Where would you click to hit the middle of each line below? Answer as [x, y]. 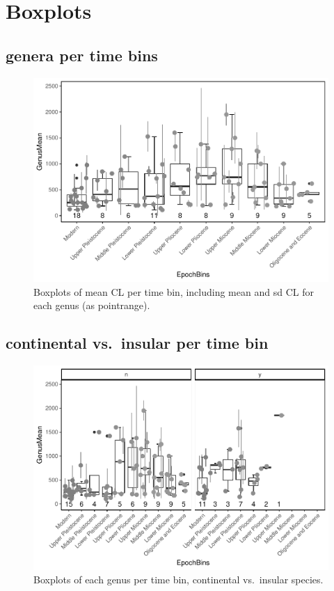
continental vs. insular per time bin [137, 343]
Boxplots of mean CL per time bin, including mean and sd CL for [174, 291]
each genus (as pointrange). [92, 305]
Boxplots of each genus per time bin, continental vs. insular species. [178, 580]
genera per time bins [82, 55]
